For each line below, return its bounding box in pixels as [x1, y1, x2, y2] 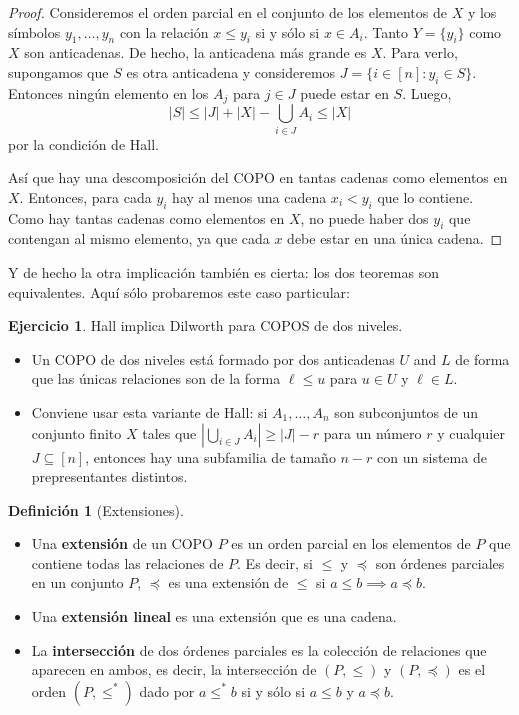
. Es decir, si [237, 552, 313, 573]
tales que [142, 422, 197, 443]
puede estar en [300, 82, 389, 103]
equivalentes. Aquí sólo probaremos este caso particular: [8, 281, 350, 302]
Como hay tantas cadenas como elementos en [8, 207, 285, 228]
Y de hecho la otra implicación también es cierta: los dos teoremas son [8, 261, 439, 282]
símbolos [8, 21, 61, 42]
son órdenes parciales [375, 552, 505, 573]
